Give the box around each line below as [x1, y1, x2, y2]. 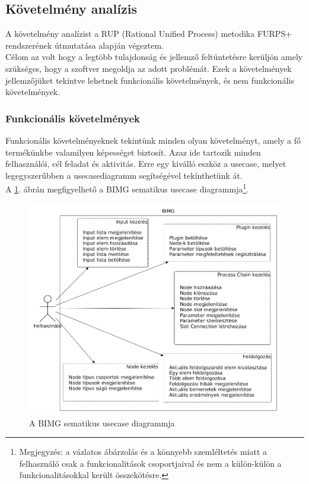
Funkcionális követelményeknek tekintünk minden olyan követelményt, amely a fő [5, 134, 301, 146]
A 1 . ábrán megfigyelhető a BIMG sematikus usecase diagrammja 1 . [5, 181, 249, 195]
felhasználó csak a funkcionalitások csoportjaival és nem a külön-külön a [19, 457, 282, 469]
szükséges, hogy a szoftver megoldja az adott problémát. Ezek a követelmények [5, 62, 292, 74]
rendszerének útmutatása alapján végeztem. [5, 39, 164, 51]
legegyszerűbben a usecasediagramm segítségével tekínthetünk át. [5, 169, 243, 181]
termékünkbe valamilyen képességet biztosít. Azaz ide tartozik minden [5, 145, 261, 158]
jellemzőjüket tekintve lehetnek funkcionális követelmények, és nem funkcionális [5, 74, 294, 86]
